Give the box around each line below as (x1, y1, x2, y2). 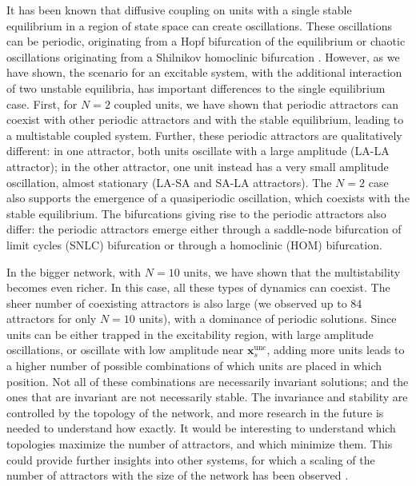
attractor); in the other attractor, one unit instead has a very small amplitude (6, 157, 389, 174)
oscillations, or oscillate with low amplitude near (6, 341, 244, 358)
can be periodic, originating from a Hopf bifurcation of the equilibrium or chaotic (6, 33, 406, 50)
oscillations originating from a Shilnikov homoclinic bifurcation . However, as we (6, 48, 400, 65)
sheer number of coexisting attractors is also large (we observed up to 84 (6, 294, 362, 311)
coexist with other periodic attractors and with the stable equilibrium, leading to (6, 111, 404, 128)
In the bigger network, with (6, 263, 142, 280)
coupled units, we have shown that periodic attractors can (114, 95, 398, 112)
